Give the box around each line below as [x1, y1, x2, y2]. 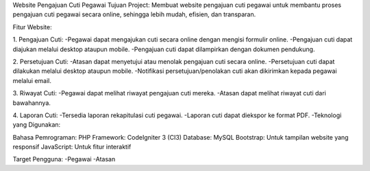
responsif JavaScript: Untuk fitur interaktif [12, 143, 132, 151]
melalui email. [12, 76, 51, 84]
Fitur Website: [12, 22, 52, 31]
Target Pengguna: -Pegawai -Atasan [12, 155, 116, 164]
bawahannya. [12, 99, 51, 107]
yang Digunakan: [12, 121, 61, 129]
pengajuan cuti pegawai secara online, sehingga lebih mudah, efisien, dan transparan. [12, 10, 256, 18]
